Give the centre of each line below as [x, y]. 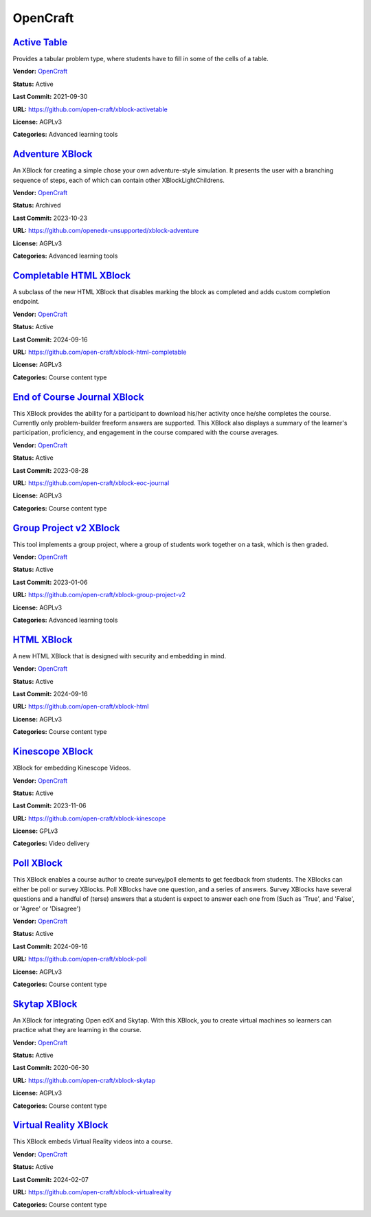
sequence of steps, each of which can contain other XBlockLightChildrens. [119, 180]
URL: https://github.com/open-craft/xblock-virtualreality [92, 1192]
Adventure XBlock [53, 154]
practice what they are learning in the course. [77, 1030]
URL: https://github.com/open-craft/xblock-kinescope [89, 818]
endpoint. [26, 302]
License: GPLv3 [35, 831]
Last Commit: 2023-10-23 [50, 218]
